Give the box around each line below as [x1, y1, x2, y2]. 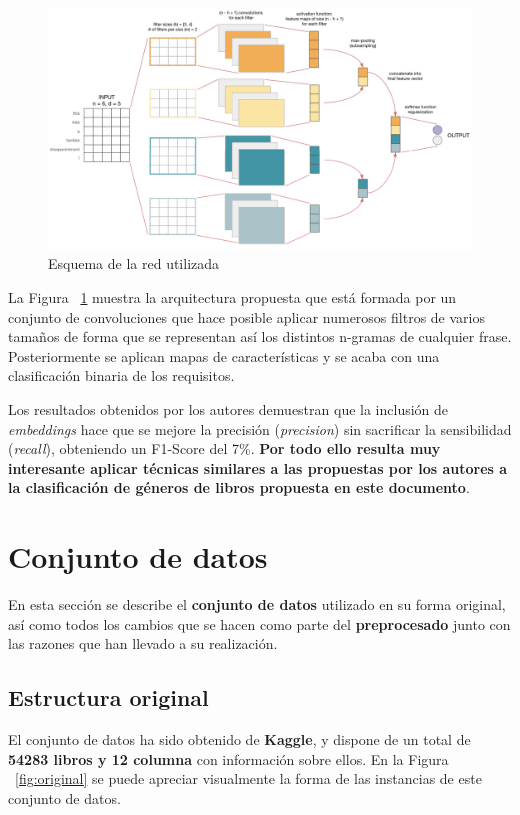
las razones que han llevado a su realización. [8, 633, 278, 654]
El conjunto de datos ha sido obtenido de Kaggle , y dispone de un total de [8, 729, 471, 750]
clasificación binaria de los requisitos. [8, 365, 235, 386]
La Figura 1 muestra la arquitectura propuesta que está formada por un [8, 287, 457, 307]
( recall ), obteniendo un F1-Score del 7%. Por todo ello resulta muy [8, 438, 441, 459]
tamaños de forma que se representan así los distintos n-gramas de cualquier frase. [8, 326, 512, 347]
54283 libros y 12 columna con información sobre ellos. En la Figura [8, 748, 449, 769]
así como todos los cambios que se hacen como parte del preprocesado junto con [8, 613, 511, 634]
